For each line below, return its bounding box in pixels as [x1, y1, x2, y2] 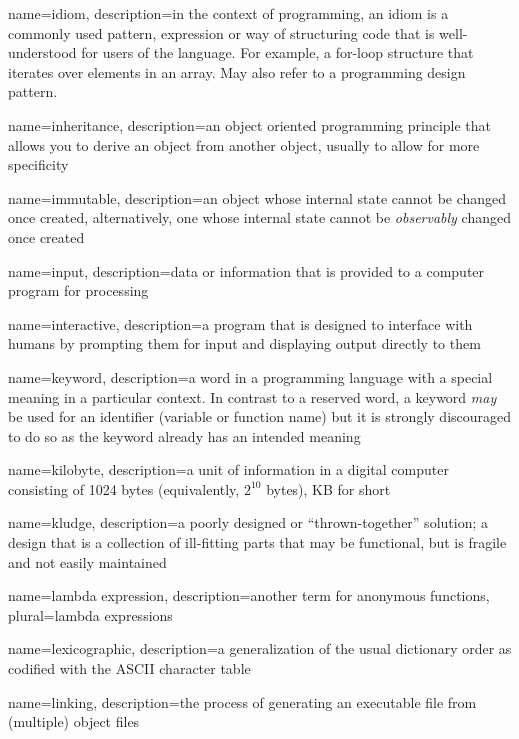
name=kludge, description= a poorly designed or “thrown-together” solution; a [8, 512, 488, 533]
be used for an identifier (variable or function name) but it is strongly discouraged [8, 406, 512, 427]
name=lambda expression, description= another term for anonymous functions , [8, 585, 490, 606]
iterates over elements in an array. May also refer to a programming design [8, 61, 466, 82]
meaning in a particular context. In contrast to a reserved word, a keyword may [8, 386, 497, 407]
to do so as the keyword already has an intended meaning [8, 425, 361, 446]
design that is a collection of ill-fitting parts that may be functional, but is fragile [8, 532, 507, 553]
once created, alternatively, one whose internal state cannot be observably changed [8, 207, 511, 228]
